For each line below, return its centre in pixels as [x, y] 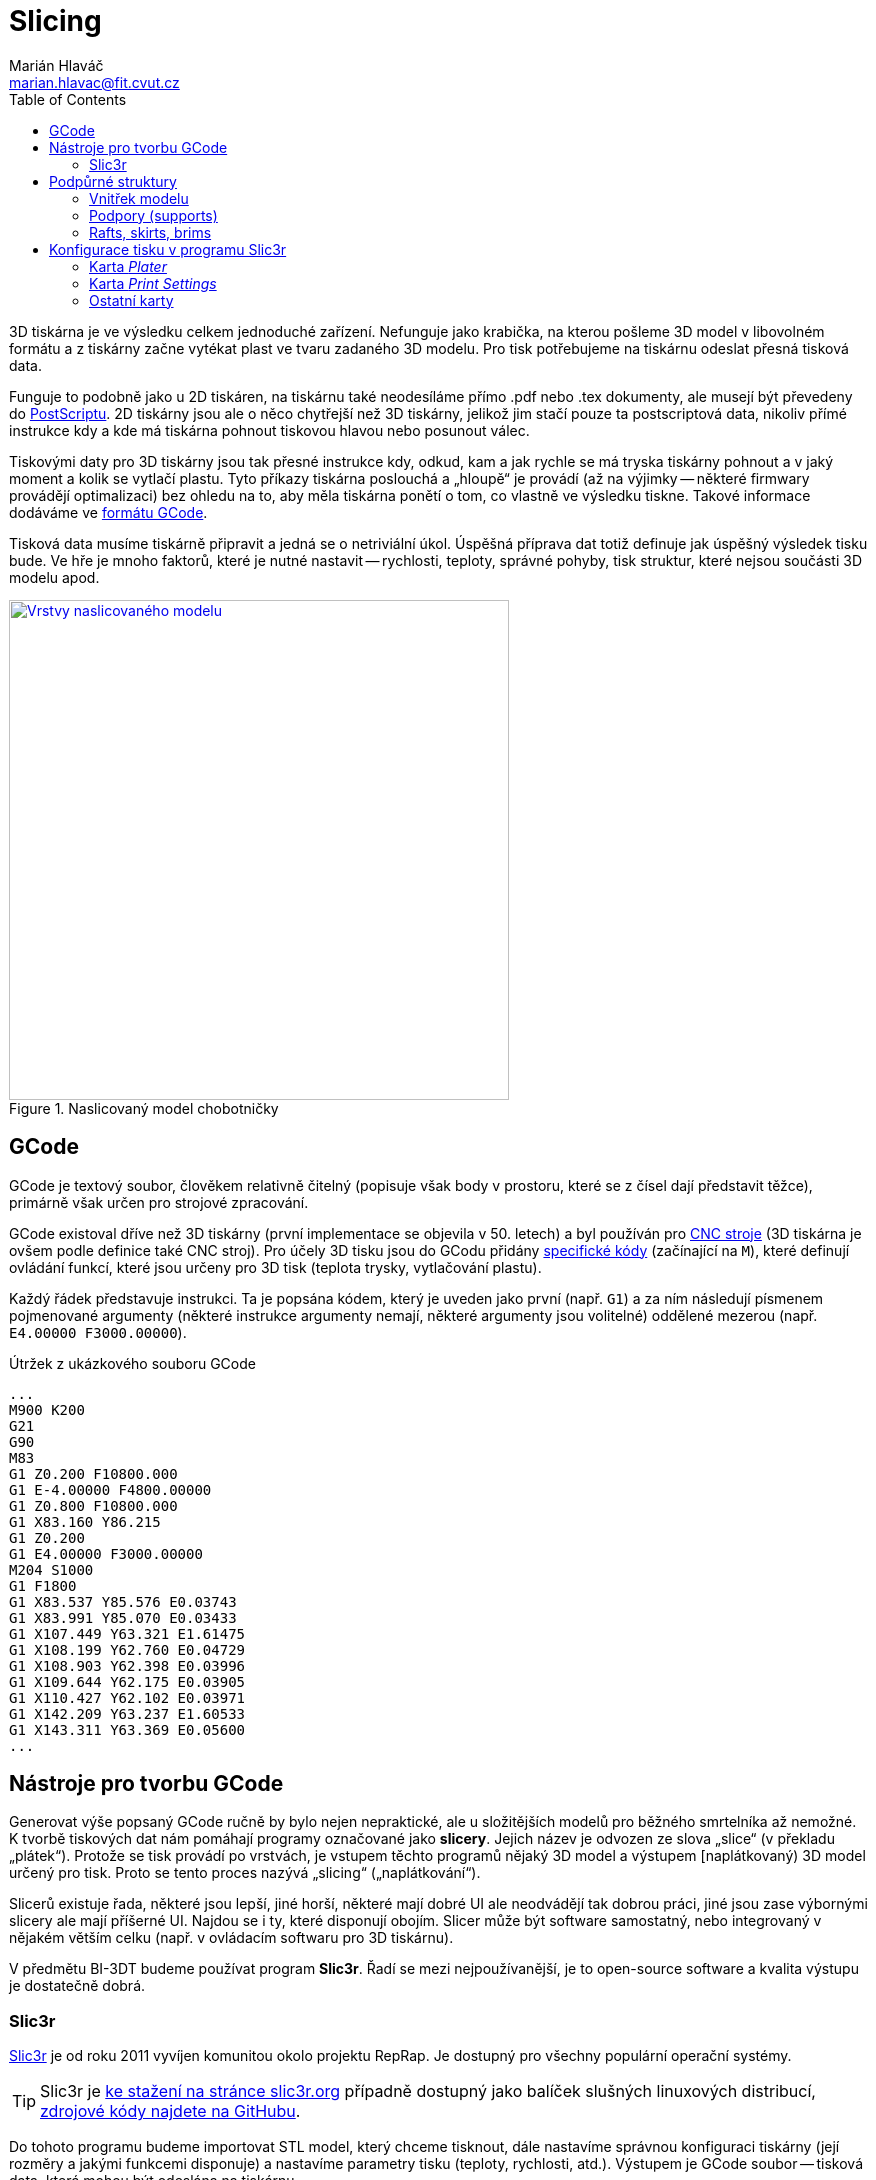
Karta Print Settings [153, 283]
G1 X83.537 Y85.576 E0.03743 [123, 1601]
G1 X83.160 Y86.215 [85, 1521]
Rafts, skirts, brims [150, 232]
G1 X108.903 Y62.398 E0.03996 [127, 1665]
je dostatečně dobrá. [77, 1986]
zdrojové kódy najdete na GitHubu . [170, 2111]
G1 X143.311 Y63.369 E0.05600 [127, 1729]
